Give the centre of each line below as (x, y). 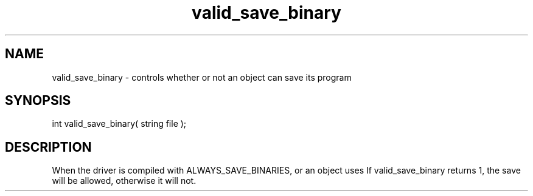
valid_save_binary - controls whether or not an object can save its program (202, 77)
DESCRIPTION (48, 147)
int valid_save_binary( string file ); (119, 124)
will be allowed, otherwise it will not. (124, 181)
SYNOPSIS (38, 101)
